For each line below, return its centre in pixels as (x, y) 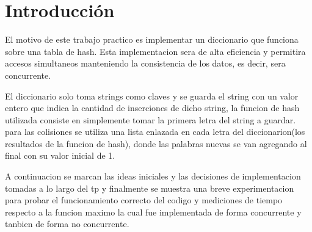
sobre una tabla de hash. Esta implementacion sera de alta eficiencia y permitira (155, 51)
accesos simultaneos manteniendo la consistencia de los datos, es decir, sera (145, 63)
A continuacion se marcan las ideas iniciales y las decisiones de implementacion (153, 176)
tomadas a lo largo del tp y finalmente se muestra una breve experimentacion (150, 188)
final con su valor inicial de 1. (60, 155)
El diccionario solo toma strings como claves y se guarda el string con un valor (152, 96)
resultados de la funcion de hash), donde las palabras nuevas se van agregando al (156, 143)
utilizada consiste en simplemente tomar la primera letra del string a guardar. (151, 119)
